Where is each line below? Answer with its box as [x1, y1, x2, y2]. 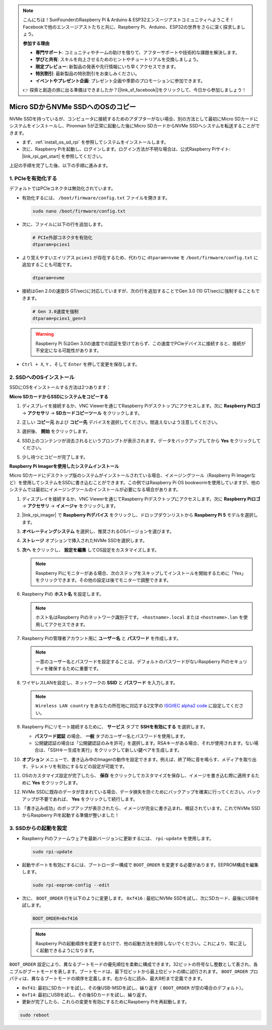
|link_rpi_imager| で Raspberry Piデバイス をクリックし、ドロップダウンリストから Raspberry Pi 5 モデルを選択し [22, 512, 258, 518]
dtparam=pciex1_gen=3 [32, 316, 86, 322]
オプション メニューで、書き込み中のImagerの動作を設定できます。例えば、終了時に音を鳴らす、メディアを [22, 756, 244, 762]
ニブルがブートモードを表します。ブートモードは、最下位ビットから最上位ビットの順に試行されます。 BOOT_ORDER [9, 968, 248, 974]
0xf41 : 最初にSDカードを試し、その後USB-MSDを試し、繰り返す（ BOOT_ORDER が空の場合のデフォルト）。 [22, 985, 246, 991]
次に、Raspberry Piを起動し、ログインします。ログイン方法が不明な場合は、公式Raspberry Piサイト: [22, 146, 231, 152]
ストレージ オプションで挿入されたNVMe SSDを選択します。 [22, 538, 148, 544]
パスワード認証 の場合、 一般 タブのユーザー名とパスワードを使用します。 [34, 733, 188, 739]
